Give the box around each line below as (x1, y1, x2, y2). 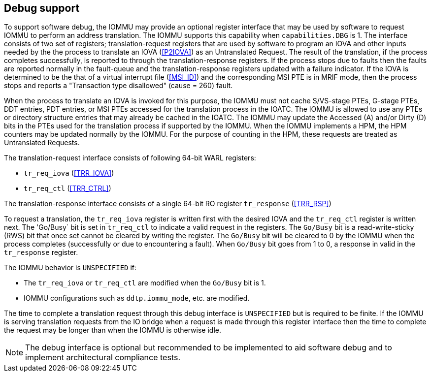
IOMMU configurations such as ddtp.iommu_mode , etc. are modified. (24, 294, 250, 303)
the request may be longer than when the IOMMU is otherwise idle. (4, 326, 221, 335)
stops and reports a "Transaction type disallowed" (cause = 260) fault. (4, 81, 233, 90)
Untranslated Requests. (4, 138, 80, 147)
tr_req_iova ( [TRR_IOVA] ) (24, 169, 114, 178)
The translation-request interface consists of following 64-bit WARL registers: (4, 154, 256, 162)
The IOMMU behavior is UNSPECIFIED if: (4, 263, 137, 272)
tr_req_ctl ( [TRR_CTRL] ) (24, 184, 111, 193)
